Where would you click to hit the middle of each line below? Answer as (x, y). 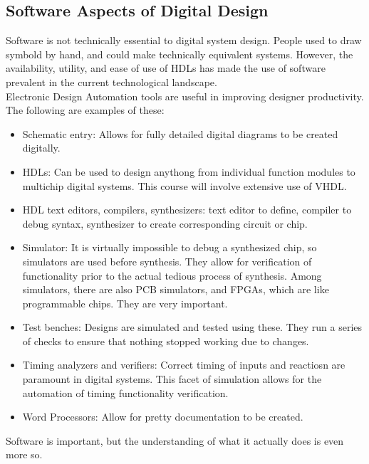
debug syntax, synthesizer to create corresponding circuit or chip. (165, 223)
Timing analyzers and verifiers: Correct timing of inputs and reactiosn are (184, 365)
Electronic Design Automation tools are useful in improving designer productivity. (185, 96)
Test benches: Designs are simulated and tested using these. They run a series (192, 327)
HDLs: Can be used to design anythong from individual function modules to (189, 171)
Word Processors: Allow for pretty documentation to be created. (163, 417)
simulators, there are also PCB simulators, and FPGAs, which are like (176, 289)
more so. (24, 454)
